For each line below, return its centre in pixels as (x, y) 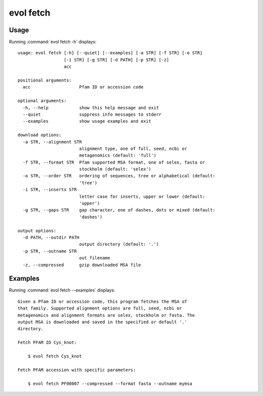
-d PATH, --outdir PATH (51, 238)
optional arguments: (42, 101)
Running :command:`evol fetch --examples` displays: (62, 290)
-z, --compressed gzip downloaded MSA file (82, 265)
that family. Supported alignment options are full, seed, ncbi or (100, 308)
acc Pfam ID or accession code (83, 87)
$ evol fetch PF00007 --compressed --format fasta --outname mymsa (110, 384)
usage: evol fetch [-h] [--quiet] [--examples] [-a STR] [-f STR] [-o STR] (110, 53)
